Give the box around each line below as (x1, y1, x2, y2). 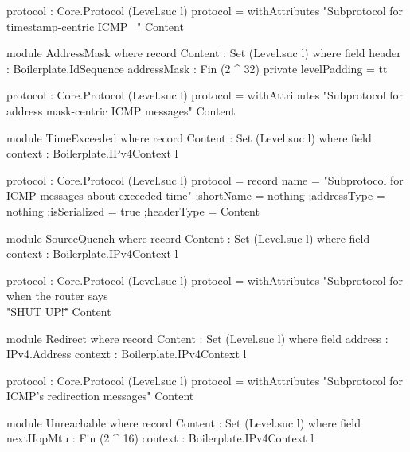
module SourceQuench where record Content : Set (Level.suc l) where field (6, 229, 370, 246)
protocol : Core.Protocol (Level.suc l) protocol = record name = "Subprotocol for (6, 171, 404, 188)
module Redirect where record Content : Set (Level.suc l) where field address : (6, 329, 389, 346)
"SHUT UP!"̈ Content (6, 302, 111, 319)
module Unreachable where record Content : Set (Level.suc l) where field (6, 414, 361, 431)
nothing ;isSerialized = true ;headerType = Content (6, 202, 260, 219)
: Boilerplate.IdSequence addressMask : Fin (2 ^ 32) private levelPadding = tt (6, 60, 388, 76)
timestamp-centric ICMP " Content (6, 18, 184, 34)
